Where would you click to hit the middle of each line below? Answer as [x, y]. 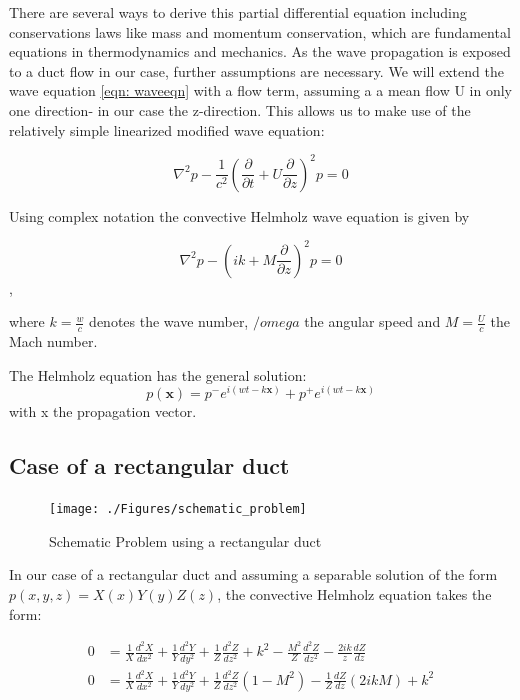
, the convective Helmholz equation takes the [354, 594]
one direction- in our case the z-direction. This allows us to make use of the [240, 109]
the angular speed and [372, 321]
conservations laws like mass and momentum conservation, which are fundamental [260, 31]
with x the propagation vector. [103, 411]
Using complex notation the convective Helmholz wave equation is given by [239, 215]
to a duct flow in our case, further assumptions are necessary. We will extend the [256, 70]
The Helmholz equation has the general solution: [158, 374]
